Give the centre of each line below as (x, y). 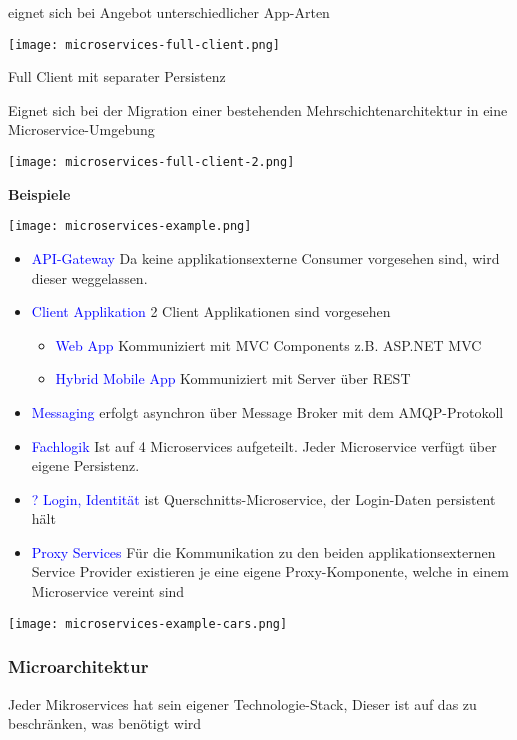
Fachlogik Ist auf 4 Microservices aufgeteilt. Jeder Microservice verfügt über (264, 445)
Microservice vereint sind (108, 591)
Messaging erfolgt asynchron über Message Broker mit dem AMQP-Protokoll (267, 411)
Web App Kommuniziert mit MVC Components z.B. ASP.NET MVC (268, 344)
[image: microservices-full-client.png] (144, 44)
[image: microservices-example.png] (130, 226)
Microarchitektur (78, 666)
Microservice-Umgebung (81, 129)
